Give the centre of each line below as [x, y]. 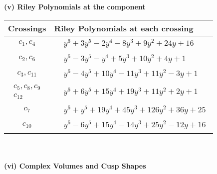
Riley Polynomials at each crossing [124, 28]
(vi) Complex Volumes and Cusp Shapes [75, 165]
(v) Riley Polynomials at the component [75, 6]
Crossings [27, 28]
